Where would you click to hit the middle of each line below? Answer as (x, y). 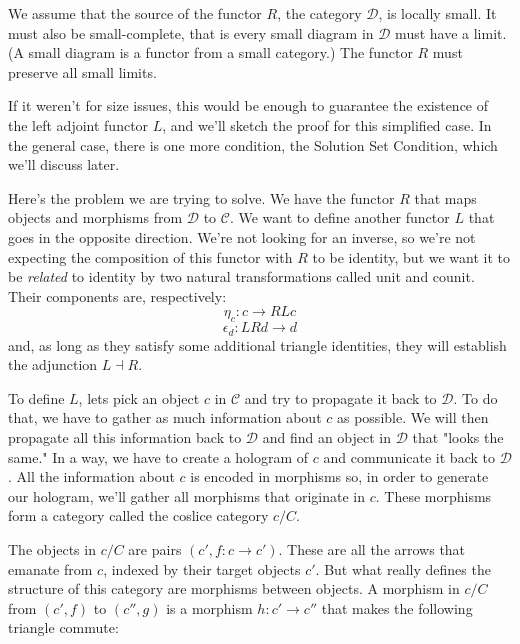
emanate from (50, 568)
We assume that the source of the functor (135, 13)
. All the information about (91, 476)
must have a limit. (451, 32)
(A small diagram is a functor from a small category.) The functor (210, 52)
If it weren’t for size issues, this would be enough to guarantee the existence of (248, 105)
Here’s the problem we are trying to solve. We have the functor (201, 197)
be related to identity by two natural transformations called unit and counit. (241, 276)
